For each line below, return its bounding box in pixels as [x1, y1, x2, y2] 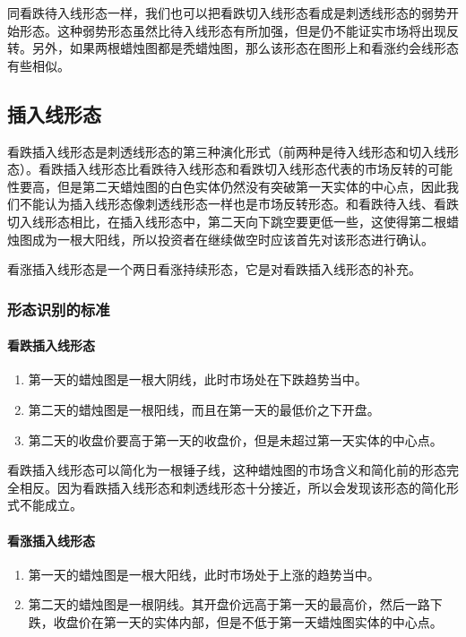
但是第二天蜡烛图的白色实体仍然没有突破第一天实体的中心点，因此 [56, 176, 446, 195]
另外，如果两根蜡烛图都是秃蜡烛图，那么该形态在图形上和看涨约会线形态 [31, 39, 459, 57]
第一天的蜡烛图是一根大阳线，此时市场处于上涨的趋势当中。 [28, 564, 380, 583]
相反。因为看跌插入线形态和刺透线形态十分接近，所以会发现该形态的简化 [19, 478, 446, 496]
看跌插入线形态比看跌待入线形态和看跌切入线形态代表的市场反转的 [38, 159, 427, 178]
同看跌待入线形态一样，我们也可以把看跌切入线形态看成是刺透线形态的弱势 [7, 4, 446, 22]
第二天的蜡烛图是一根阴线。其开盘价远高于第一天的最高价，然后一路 [28, 595, 430, 614]
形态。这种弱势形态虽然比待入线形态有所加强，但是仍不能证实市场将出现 [19, 21, 446, 39]
